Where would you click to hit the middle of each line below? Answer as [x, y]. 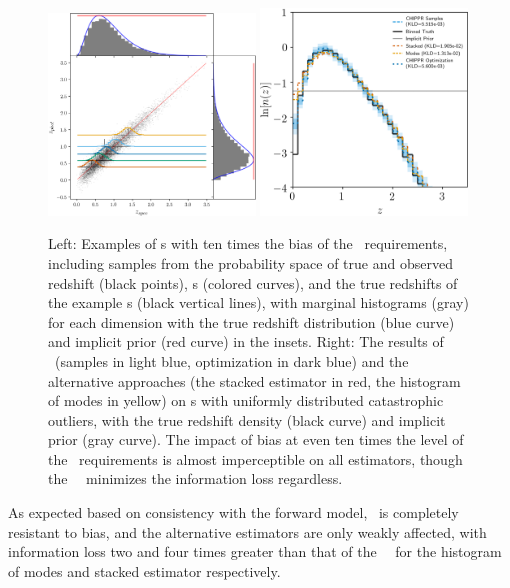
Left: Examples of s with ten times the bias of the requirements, [248, 243]
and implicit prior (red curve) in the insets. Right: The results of [246, 341]
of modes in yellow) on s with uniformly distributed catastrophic [246, 400]
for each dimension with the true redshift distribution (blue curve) [251, 321]
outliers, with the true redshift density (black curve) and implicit [247, 419]
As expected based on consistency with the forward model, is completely [233, 512]
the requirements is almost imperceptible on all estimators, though [255, 458]
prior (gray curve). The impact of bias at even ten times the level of [256, 439]
